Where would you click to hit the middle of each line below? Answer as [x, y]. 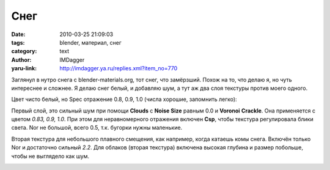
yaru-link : [24, 68]
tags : [18, 42]
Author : [21, 60]
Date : [18, 34]
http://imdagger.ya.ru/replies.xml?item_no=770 [119, 68]
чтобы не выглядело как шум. [50, 156]
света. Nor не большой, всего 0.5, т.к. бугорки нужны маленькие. [97, 128]
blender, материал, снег [90, 42]
